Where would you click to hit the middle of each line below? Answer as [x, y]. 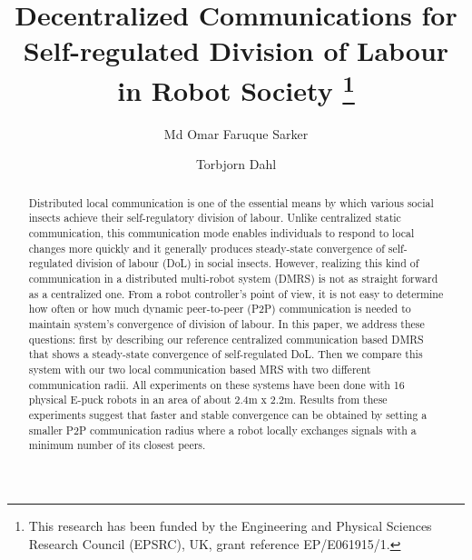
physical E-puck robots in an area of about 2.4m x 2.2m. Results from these [208, 400]
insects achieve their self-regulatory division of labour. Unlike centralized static [215, 218]
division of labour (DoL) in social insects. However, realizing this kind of [248, 263]
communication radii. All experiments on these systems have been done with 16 [216, 384]
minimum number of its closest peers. [117, 445]
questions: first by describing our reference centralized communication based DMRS [226, 339]
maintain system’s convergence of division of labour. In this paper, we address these [226, 324]
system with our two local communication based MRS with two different [200, 370]
